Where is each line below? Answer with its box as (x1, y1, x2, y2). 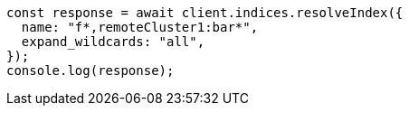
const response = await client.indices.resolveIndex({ (6, 5, 404, 20)
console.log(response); (6, 63, 175, 78)
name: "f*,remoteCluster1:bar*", (21, 20, 259, 34)
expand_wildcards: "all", (21, 34, 205, 49)
